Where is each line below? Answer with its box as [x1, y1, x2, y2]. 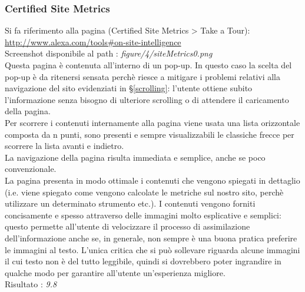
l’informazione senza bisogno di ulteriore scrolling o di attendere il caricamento [5, 93, 289, 105]
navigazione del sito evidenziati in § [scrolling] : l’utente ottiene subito [5, 82, 253, 94]
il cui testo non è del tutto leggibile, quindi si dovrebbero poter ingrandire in [5, 255, 281, 267]
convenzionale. [5, 162, 57, 175]
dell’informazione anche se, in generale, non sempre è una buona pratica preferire [5, 231, 297, 244]
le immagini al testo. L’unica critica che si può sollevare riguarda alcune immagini [5, 243, 300, 255]
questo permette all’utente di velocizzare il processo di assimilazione [5, 220, 250, 233]
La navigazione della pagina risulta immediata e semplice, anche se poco [5, 151, 266, 163]
